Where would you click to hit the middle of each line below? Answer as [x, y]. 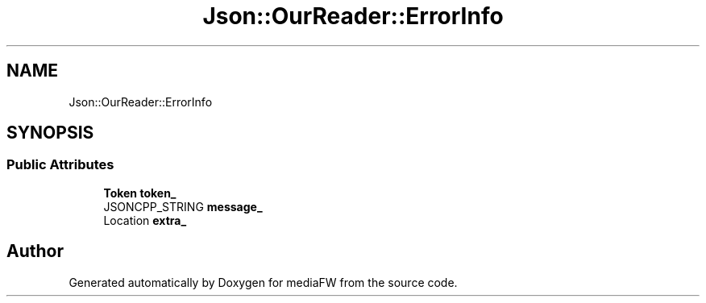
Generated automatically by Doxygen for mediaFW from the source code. [263, 282]
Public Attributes [60, 165]
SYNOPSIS [50, 133]
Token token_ [140, 193]
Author [35, 251]
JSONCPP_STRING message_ [183, 206]
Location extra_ [145, 220]
